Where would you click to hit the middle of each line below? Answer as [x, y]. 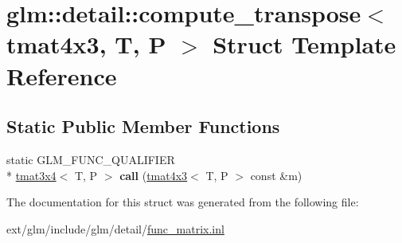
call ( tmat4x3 [154, 175]
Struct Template [304, 44]
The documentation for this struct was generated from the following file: [183, 202]
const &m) [276, 175]
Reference [62, 75]
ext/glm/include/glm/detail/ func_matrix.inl [115, 228]
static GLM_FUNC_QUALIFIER [91, 159]
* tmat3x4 [31, 175]
